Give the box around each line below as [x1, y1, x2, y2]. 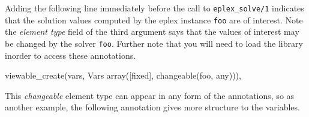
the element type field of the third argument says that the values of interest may [5, 25, 299, 38]
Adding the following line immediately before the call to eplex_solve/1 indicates [5, 2, 304, 14]
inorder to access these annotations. [5, 49, 136, 61]
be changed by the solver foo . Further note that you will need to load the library [5, 37, 303, 49]
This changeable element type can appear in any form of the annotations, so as [5, 89, 295, 101]
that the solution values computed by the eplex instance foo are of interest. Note [5, 13, 303, 26]
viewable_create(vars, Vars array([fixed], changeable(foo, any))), [5, 69, 241, 82]
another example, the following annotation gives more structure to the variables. [5, 101, 300, 113]
